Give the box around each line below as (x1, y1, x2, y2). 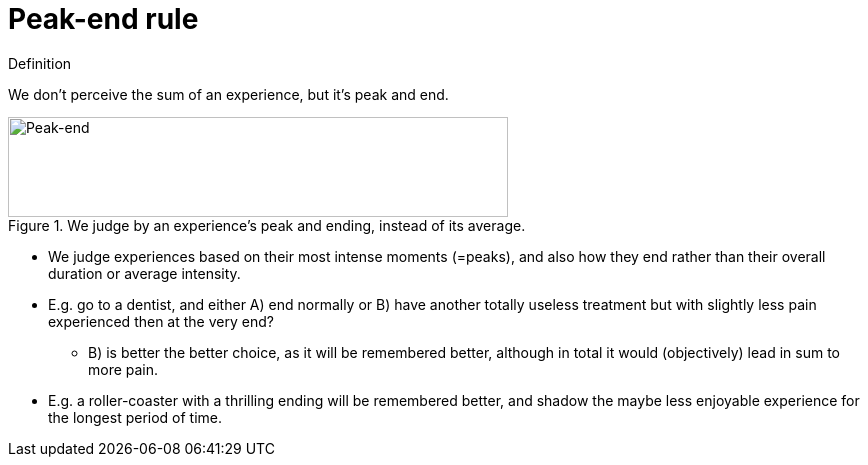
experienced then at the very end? (48, 312, 274, 330)
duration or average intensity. (48, 264, 241, 282)
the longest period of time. (48, 408, 223, 426)
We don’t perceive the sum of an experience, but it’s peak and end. (8, 85, 449, 103)
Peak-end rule (8, 2, 199, 36)
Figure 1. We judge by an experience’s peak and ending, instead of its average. (8, 216, 526, 234)
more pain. (88, 360, 159, 378)
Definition (8, 54, 72, 72)
